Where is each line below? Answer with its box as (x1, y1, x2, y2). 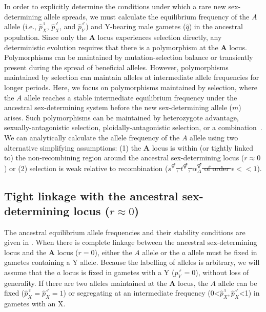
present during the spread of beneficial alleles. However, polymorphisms (4, 61, 229, 72)
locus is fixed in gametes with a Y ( (63, 267, 175, 278)
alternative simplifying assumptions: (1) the (4, 142, 141, 153)
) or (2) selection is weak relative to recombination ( (4, 162, 168, 173)
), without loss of (195, 267, 249, 278)
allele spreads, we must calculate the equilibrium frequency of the (44, 11, 250, 22)
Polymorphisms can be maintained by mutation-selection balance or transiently (4, 52, 253, 63)
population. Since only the (4, 31, 87, 42)
